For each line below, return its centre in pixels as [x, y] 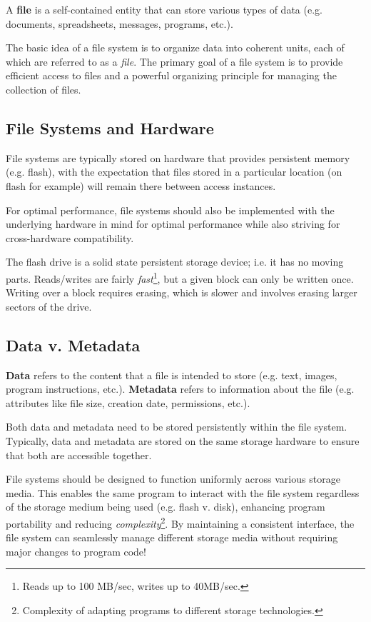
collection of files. [44, 89]
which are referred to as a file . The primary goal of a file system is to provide [174, 61]
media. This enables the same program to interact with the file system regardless [183, 492]
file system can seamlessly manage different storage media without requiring [172, 537]
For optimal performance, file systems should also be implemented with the [170, 210]
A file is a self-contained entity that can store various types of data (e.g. [164, 9]
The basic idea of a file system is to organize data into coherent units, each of [175, 47]
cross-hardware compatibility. [70, 237]
